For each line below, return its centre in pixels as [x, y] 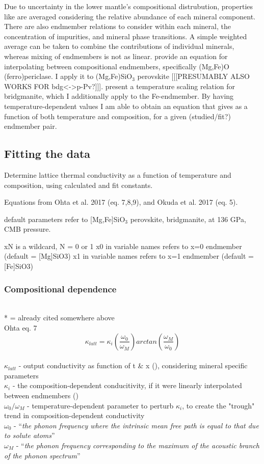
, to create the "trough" [218, 405]
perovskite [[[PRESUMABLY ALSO [193, 76]
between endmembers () [41, 395]
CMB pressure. [28, 229]
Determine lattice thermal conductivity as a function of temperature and [118, 174]
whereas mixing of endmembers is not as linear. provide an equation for [116, 56]
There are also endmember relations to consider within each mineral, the [117, 26]
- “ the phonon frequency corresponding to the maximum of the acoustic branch [138, 445]
